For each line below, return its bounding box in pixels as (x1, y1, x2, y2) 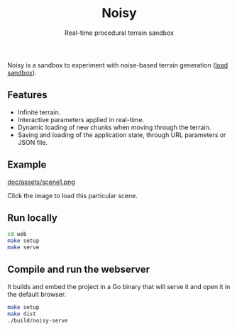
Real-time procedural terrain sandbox (65, 28, 174, 37)
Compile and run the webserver (7, 264, 150, 276)
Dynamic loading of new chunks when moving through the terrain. (17, 123, 211, 131)
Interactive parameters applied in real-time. (17, 115, 145, 124)
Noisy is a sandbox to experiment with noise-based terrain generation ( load (7, 60, 228, 69)
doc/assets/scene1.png (7, 178, 76, 186)
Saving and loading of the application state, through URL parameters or (17, 130, 226, 139)
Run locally (7, 212, 58, 224)
